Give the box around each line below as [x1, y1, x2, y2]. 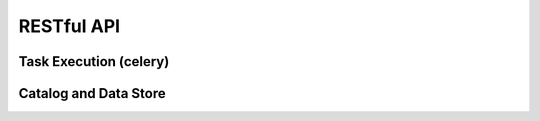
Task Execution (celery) [18, 53, 170, 70]
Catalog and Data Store [18, 85, 166, 102]
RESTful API [18, 15, 120, 37]
